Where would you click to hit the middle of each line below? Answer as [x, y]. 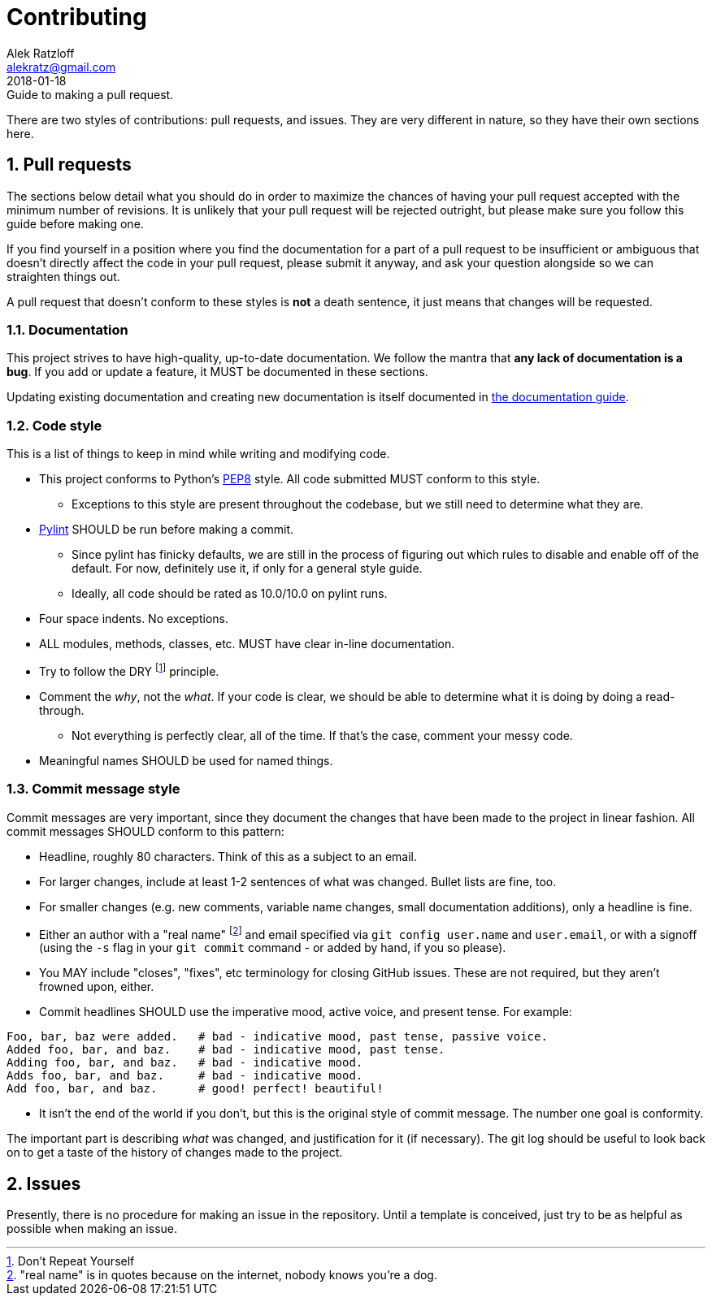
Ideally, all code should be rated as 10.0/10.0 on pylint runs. [230, 594]
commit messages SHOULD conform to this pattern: [145, 831]
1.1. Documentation [67, 329]
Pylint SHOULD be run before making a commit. [167, 530]
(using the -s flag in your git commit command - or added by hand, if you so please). [273, 948]
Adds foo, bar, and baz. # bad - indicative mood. [185, 1076]
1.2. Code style [54, 425]
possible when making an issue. [92, 1228]
